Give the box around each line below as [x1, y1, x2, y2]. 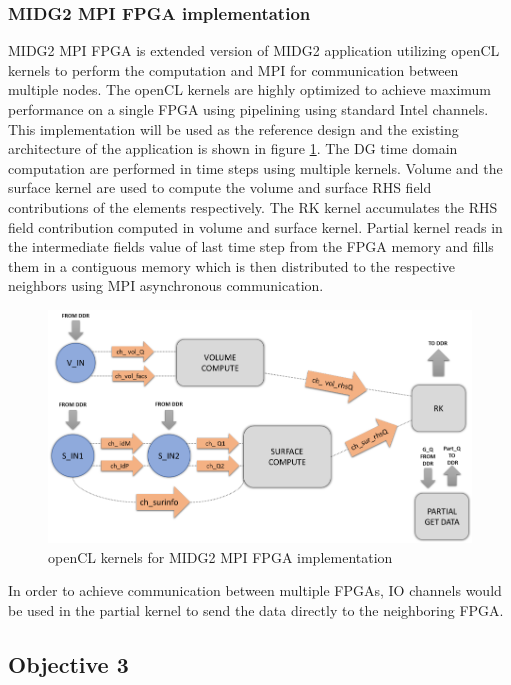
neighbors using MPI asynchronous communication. [8, 275, 324, 296]
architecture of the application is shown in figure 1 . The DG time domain [8, 138, 458, 159]
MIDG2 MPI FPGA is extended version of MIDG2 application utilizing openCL [8, 40, 500, 61]
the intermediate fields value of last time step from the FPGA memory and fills [8, 236, 494, 257]
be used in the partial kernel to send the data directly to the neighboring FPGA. [8, 599, 504, 620]
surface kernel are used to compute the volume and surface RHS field [8, 177, 432, 198]
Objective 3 [8, 648, 129, 679]
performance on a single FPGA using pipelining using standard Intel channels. [8, 99, 489, 119]
